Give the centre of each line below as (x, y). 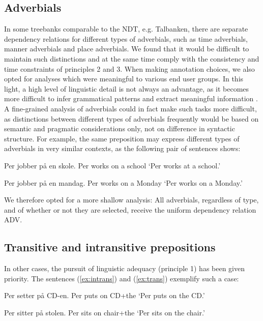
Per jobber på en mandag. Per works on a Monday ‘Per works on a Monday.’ (123, 182)
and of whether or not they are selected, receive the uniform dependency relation (130, 209)
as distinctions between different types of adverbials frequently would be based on (131, 118)
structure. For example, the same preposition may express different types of (122, 138)
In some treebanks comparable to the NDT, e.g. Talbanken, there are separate (126, 29)
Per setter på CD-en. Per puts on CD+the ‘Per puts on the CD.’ (105, 295)
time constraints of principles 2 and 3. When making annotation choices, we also (129, 68)
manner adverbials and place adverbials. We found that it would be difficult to (127, 49)
